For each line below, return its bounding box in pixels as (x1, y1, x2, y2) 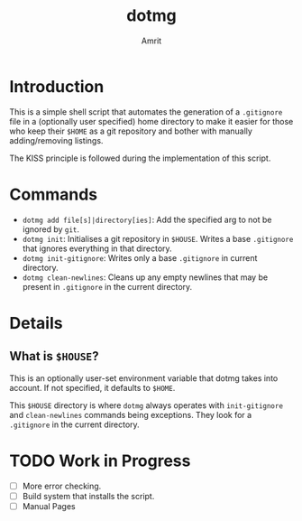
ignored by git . (22, 223, 79, 235)
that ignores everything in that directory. (22, 243, 173, 254)
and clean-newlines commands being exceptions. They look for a (9, 409, 252, 420)
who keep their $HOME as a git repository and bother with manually (9, 126, 252, 136)
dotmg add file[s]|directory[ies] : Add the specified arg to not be (22, 214, 272, 225)
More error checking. (22, 480, 102, 491)
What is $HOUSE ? (9, 349, 99, 364)
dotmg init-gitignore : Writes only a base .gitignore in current (22, 252, 258, 263)
